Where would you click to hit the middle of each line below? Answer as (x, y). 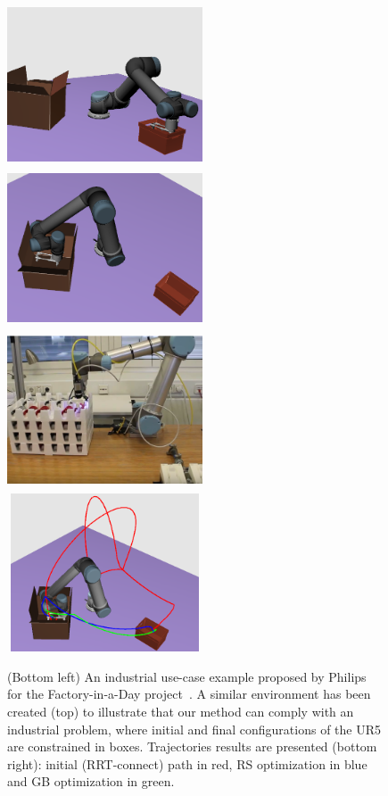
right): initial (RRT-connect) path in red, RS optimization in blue (187, 763)
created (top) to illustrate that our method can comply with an (181, 712)
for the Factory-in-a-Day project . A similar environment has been (189, 694)
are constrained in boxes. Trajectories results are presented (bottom (192, 746)
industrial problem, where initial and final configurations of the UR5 (194, 729)
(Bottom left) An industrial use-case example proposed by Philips (187, 676)
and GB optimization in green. (91, 781)
